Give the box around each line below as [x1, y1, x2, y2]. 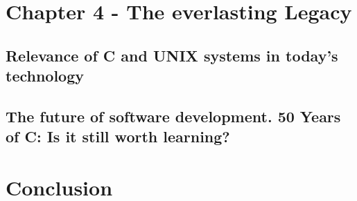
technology [6, 65, 85, 86]
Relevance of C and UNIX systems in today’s [6, 44, 338, 66]
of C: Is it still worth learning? [6, 126, 230, 147]
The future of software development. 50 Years [6, 105, 341, 126]
